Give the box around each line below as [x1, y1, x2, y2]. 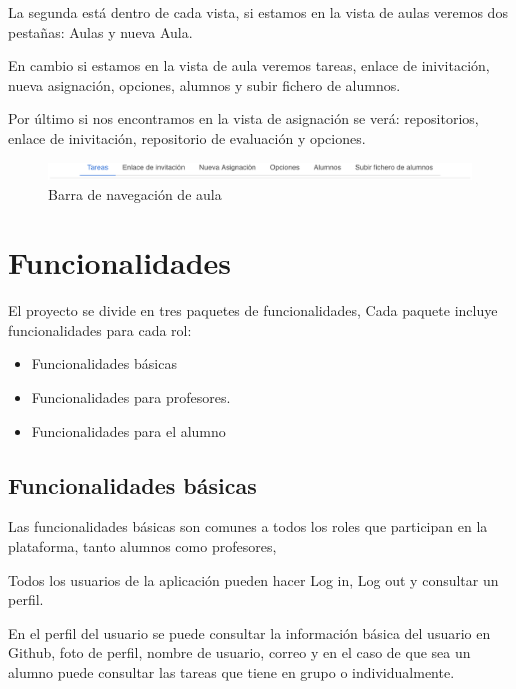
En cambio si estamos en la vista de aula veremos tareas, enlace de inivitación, [8, 55, 490, 76]
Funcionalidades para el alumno [31, 420, 226, 441]
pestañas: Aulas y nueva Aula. [8, 21, 193, 42]
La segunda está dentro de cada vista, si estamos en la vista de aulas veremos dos [8, 2, 508, 22]
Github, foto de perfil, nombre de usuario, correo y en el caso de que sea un [8, 642, 471, 663]
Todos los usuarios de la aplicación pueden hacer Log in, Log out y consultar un [8, 569, 499, 590]
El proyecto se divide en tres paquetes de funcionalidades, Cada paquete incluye [8, 300, 498, 321]
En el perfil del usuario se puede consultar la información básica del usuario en [8, 622, 491, 643]
